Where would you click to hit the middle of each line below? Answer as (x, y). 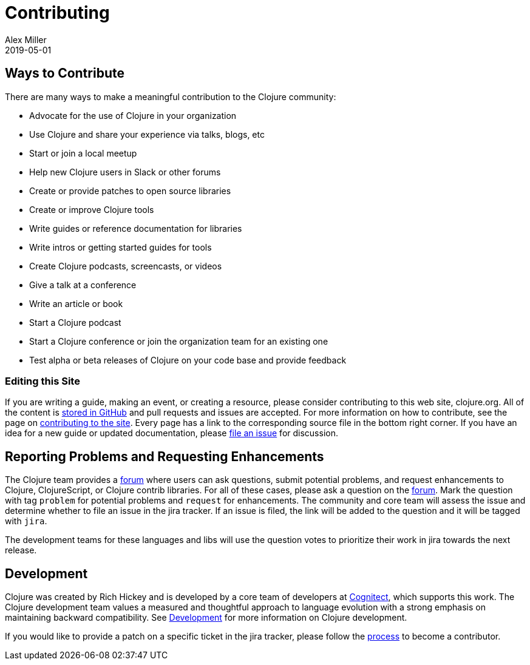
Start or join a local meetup (83, 153)
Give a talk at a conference (83, 285)
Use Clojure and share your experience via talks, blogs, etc (147, 134)
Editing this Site (42, 381)
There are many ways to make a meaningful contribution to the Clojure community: (171, 96)
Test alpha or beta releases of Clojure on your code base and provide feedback (188, 360)
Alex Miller (26, 39)
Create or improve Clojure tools (92, 209)
